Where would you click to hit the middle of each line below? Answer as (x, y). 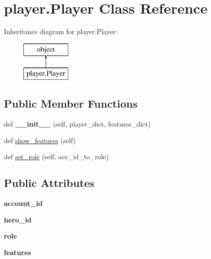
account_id (23, 203)
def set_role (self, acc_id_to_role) (56, 157)
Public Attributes (49, 183)
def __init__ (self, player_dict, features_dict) (77, 124)
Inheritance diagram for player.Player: (61, 31)
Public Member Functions (71, 103)
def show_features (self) (40, 140)
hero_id (18, 219)
